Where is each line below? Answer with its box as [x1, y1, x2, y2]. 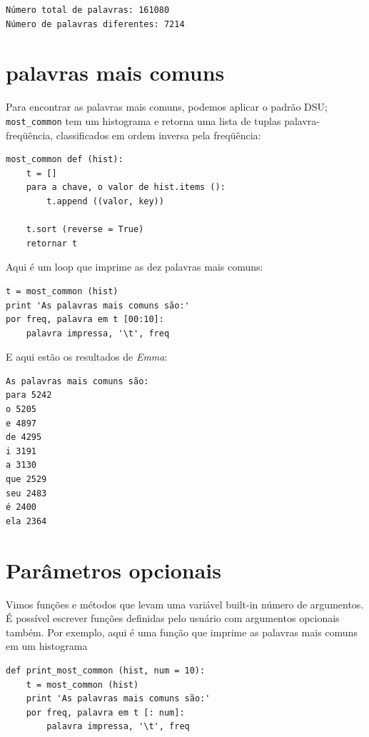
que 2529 [6, 474, 47, 485]
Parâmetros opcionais [6, 555, 222, 584]
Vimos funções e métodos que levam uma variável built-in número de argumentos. [6, 596, 364, 611]
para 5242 [6, 390, 52, 401]
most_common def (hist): [6, 154, 123, 165]
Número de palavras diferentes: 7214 [6, 19, 185, 29]
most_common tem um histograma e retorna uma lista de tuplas [6, 113, 281, 128]
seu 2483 [6, 488, 47, 498]
